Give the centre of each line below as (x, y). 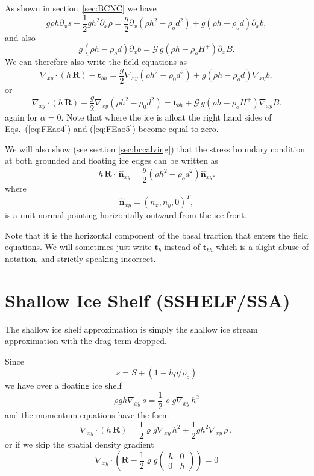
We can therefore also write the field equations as (96, 62)
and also (20, 37)
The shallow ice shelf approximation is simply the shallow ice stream (131, 329)
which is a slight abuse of (262, 247)
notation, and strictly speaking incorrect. (80, 258)
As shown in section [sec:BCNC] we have (81, 8)
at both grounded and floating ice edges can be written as (112, 161)
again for (21, 117)
